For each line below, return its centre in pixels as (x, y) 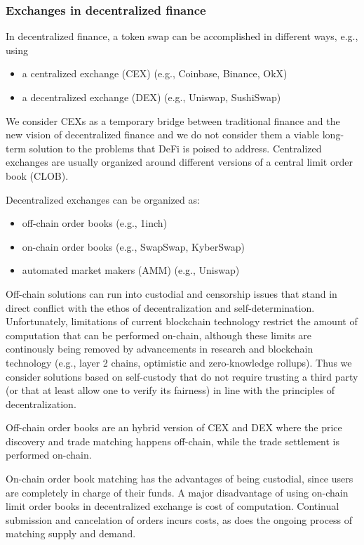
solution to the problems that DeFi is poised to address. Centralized (175, 148)
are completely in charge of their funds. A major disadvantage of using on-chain (177, 492)
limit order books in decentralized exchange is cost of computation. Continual (173, 506)
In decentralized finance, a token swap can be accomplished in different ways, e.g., (182, 36)
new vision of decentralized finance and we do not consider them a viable (163, 134)
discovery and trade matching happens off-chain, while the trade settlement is (173, 441)
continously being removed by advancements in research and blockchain (160, 349)
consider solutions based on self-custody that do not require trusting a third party (182, 376)
